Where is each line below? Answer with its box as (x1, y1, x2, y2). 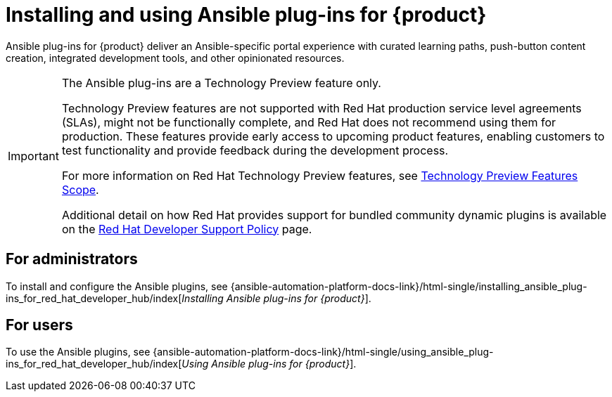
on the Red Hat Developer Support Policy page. (61, 221, 312, 236)
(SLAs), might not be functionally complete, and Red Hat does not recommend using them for (61, 115, 556, 129)
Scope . (61, 182, 99, 197)
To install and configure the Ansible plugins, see (6, 280, 228, 292)
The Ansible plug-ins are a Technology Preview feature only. (61, 75, 381, 90)
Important (8, 148, 59, 163)
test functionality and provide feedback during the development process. (61, 143, 449, 157)
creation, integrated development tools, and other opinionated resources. (6, 51, 345, 64)
